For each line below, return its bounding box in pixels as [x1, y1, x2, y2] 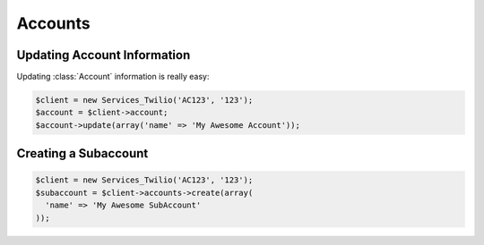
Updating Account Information [16, 47, 191, 63]
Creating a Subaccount [16, 146, 149, 161]
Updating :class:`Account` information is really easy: [16, 72, 210, 82]
